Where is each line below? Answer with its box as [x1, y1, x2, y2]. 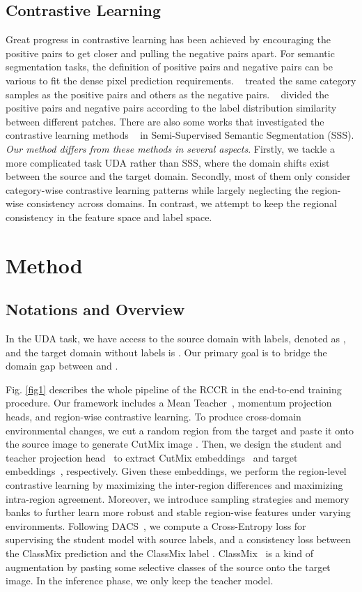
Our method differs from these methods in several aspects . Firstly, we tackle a [6, 141, 335, 155]
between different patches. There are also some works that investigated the [6, 114, 324, 128]
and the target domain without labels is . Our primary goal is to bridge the [6, 344, 327, 359]
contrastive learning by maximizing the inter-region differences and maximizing [6, 478, 343, 492]
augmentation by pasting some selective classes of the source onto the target [6, 559, 331, 574]
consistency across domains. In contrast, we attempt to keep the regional [26, 196, 337, 211]
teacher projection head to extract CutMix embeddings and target [6, 450, 298, 464]
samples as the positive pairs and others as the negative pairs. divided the [6, 86, 329, 101]
